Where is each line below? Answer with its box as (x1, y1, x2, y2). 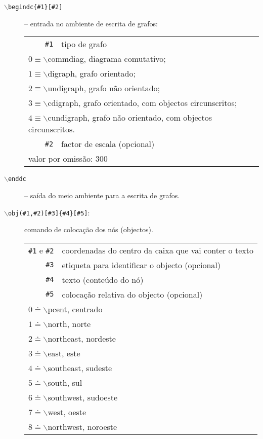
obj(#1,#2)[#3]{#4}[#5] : (8, 207, 90, 217)
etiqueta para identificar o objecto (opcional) (62, 259, 221, 271)
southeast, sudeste (48, 361, 112, 374)
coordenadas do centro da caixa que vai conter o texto (62, 244, 253, 256)
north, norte (48, 317, 91, 330)
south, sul (48, 376, 82, 388)
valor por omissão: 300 (28, 153, 108, 165)
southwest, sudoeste (48, 391, 118, 403)
